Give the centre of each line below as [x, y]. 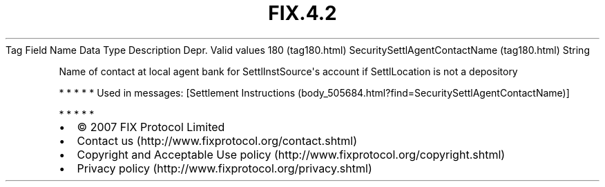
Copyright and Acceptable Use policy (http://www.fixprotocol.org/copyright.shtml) [291, 154]
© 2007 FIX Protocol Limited [151, 127]
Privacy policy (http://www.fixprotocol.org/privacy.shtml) [224, 168]
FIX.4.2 [302, 13]
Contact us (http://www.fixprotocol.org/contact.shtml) [217, 140]
